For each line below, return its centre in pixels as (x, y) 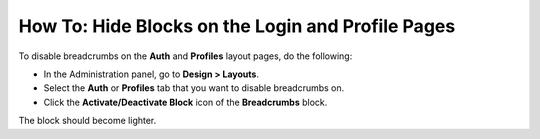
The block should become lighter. (87, 121)
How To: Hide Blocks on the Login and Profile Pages (237, 26)
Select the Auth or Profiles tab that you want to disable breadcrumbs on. (194, 88)
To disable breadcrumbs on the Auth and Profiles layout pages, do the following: (185, 56)
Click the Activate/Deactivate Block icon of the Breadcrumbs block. (185, 102)
